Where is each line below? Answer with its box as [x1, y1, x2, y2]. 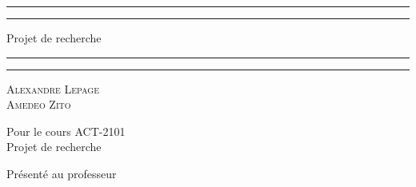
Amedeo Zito [6, 96, 71, 113]
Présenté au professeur [6, 165, 117, 181]
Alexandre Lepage [6, 80, 99, 97]
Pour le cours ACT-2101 [6, 122, 126, 139]
